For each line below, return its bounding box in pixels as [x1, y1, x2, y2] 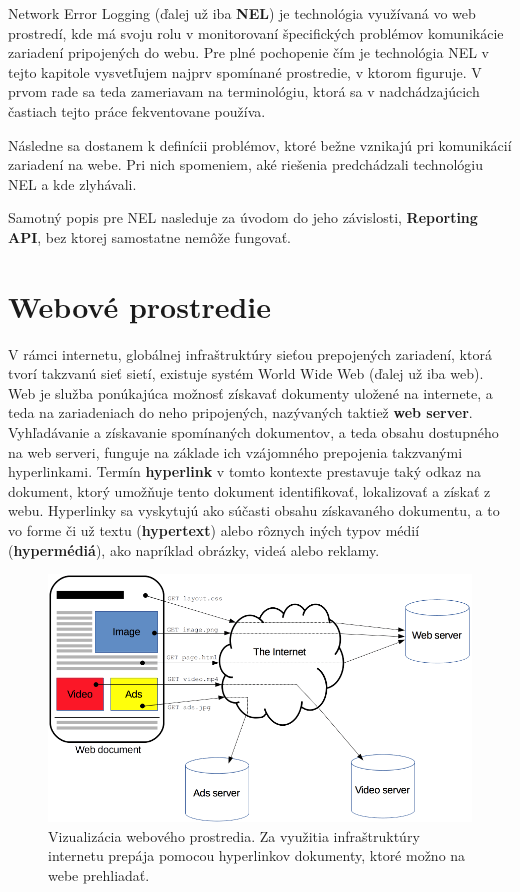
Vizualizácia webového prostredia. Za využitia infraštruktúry [48, 825, 420, 846]
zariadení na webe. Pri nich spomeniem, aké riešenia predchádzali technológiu [8, 154, 483, 175]
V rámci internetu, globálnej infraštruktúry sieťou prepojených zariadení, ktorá [8, 343, 492, 364]
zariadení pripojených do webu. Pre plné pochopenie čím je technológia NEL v [8, 42, 490, 63]
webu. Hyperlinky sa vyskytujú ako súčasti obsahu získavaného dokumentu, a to [8, 500, 500, 521]
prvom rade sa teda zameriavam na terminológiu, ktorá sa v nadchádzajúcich [8, 81, 480, 102]
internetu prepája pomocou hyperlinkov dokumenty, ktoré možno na [48, 845, 466, 866]
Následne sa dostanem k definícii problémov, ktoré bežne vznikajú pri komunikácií [8, 134, 512, 155]
